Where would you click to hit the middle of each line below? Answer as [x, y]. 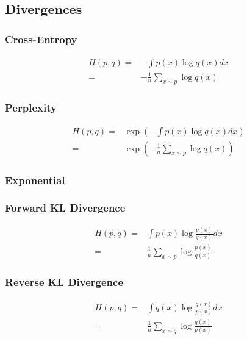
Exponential [35, 180]
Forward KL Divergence [65, 208]
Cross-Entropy [41, 39]
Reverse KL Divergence [64, 282]
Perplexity [31, 108]
